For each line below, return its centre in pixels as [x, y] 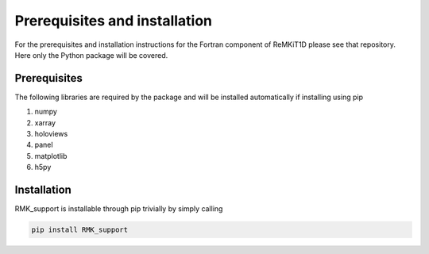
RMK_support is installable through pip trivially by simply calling [119, 209]
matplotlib [51, 156]
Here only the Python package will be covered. [91, 55]
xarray [45, 122]
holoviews [51, 134]
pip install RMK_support [80, 230]
